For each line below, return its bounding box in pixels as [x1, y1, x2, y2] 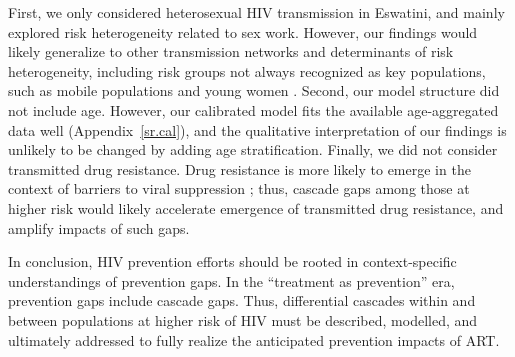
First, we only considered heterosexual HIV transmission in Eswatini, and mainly [8, 2, 505, 22]
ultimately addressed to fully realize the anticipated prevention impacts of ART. [8, 329, 500, 350]
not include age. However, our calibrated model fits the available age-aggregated [8, 99, 499, 120]
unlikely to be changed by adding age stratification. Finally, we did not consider [8, 139, 498, 160]
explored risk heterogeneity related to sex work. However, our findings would [8, 21, 478, 42]
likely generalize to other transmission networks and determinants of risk [8, 41, 454, 62]
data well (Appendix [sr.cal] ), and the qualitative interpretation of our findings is [8, 119, 507, 140]
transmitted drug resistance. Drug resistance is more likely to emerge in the [8, 158, 471, 179]
